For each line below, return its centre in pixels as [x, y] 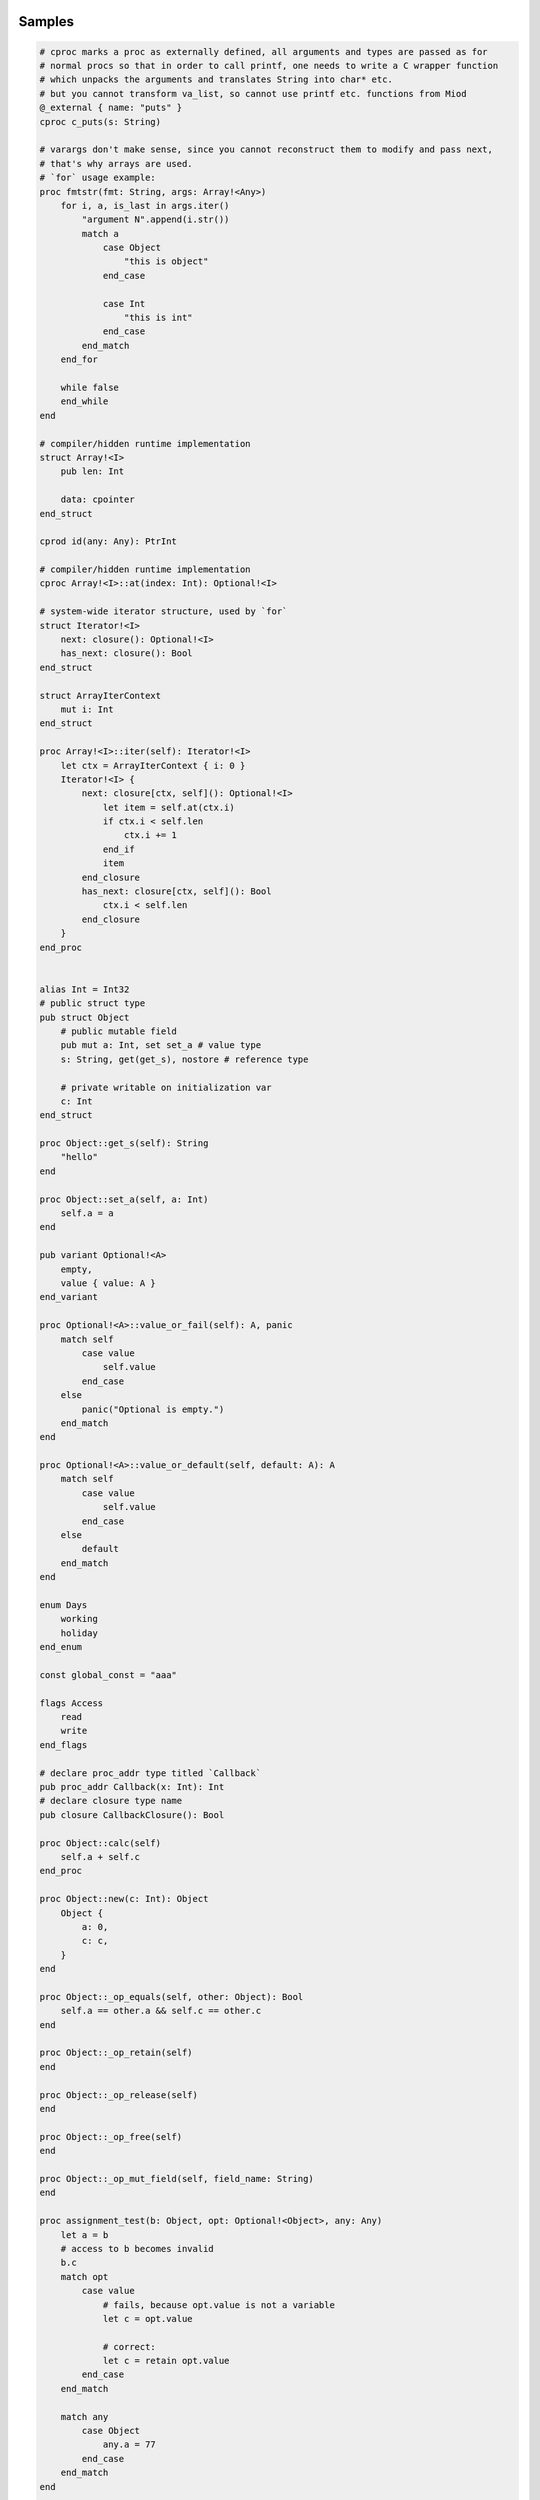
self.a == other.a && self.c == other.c [161, 2011]
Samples [46, 21]
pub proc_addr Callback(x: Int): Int [132, 1787]
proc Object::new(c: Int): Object [124, 1899]
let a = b [84, 2234]
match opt [84, 2276]
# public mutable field [118, 1031]
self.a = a [87, 1213]
